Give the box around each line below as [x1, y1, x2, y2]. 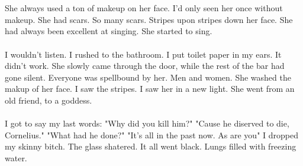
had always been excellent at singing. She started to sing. [5, 25, 212, 37]
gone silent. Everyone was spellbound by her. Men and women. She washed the [5, 71, 291, 83]
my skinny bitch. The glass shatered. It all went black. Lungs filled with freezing [5, 140, 296, 152]
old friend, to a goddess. [5, 94, 92, 106]
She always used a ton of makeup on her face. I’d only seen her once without [5, 2, 283, 14]
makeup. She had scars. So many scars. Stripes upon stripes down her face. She [5, 13, 293, 25]
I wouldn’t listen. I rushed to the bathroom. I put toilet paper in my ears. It [5, 48, 282, 60]
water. [5, 151, 27, 164]
